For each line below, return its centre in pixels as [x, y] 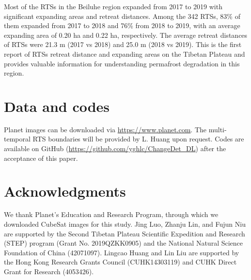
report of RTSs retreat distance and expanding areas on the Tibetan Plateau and [125, 54]
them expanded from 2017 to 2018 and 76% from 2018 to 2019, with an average [122, 25]
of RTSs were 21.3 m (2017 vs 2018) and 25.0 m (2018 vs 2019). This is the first [123, 44]
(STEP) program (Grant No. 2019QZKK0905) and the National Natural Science [124, 243]
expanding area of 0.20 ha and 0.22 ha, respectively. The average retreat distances [126, 35]
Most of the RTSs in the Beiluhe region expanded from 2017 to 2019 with [113, 6]
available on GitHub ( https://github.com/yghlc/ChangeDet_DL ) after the [115, 148]
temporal [17, 139]
